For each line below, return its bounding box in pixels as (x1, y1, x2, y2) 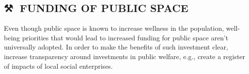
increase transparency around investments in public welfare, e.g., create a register (4, 51, 246, 61)
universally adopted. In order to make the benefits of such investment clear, (4, 42, 228, 52)
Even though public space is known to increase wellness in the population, (4, 23, 224, 33)
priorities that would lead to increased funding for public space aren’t (22, 32, 229, 42)
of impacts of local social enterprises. (4, 61, 113, 71)
